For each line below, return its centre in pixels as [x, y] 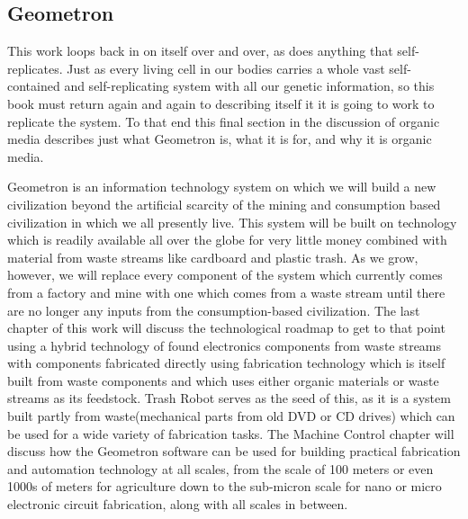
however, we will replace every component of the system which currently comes [225, 275]
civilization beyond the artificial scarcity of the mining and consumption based [224, 204]
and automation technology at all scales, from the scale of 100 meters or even [220, 468]
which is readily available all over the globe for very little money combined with [227, 240]
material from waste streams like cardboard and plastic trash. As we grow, [213, 257]
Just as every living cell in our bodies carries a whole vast [226, 68]
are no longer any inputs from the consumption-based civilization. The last [214, 310]
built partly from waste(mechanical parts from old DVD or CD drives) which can [231, 416]
